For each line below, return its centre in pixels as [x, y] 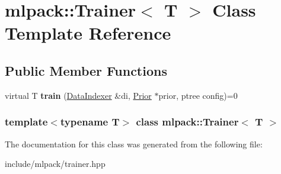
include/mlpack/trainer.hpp [55, 164]
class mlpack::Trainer [187, 122]
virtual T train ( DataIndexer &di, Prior [78, 95]
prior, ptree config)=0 [198, 95]
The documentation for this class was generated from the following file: [134, 144]
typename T [90, 122]
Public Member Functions [86, 70]
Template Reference [88, 33]
